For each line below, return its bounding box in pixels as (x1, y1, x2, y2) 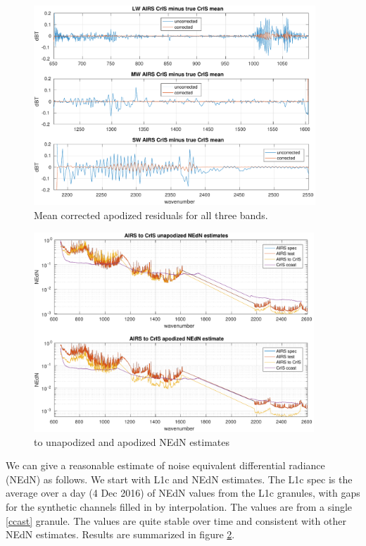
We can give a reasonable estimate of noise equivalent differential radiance (6, 458, 325, 473)
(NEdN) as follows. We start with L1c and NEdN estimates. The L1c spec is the (6, 471, 353, 486)
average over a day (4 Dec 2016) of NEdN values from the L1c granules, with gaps (6, 485, 360, 500)
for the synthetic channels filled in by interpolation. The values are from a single (6, 500, 353, 514)
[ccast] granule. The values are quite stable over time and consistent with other (6, 513, 346, 528)
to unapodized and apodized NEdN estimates (34, 434, 230, 449)
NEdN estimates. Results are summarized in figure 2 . (6, 527, 235, 542)
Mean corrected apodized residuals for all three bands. (34, 208, 268, 223)
